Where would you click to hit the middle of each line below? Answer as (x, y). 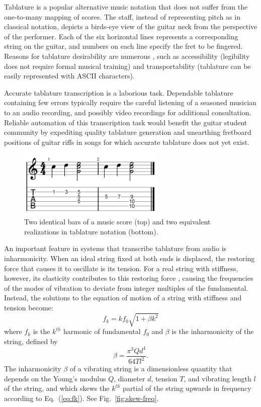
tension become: (29, 307)
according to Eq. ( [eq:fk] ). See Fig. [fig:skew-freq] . (81, 398)
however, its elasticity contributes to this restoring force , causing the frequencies (129, 278)
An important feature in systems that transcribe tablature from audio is (115, 248)
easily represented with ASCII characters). (69, 76)
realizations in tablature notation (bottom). (91, 231)
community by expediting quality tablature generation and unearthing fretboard (128, 132)
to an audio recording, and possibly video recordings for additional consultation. (128, 112)
